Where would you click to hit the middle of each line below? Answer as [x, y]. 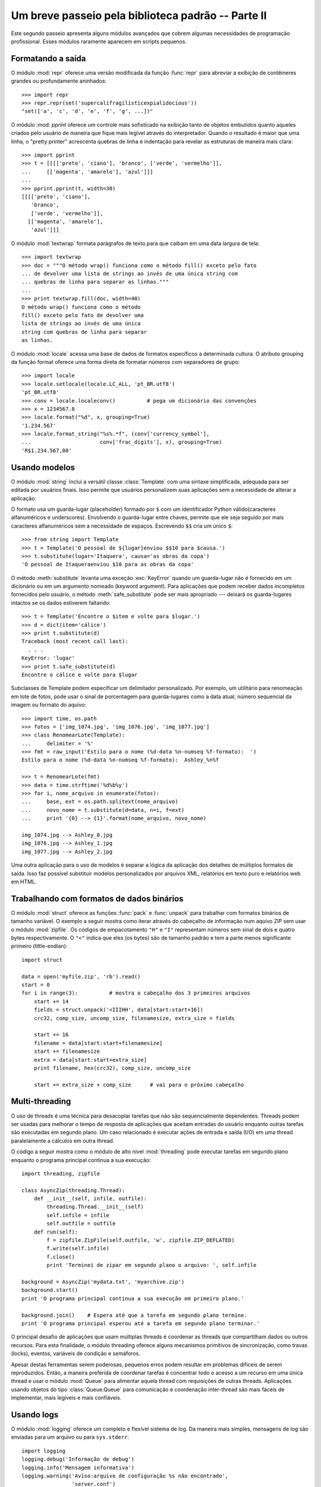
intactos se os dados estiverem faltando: [61, 603]
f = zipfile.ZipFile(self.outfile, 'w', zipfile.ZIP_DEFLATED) [141, 1240]
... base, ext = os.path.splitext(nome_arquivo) [100, 802]
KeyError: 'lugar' [48, 658]
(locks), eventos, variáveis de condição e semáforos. [76, 1354]
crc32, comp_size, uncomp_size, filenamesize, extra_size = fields [134, 1018]
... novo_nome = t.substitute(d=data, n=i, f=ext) [103, 810]
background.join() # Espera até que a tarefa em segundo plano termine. [134, 1315]
